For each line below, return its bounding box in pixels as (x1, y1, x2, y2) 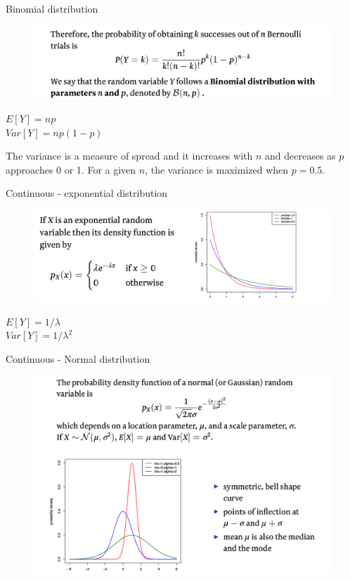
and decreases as (265, 148, 336, 163)
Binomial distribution (6, 1, 98, 15)
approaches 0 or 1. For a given (6, 162, 136, 176)
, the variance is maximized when (145, 162, 289, 176)
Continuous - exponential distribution (6, 186, 168, 200)
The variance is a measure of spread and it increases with (6, 148, 253, 163)
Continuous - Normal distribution (6, 351, 150, 366)
